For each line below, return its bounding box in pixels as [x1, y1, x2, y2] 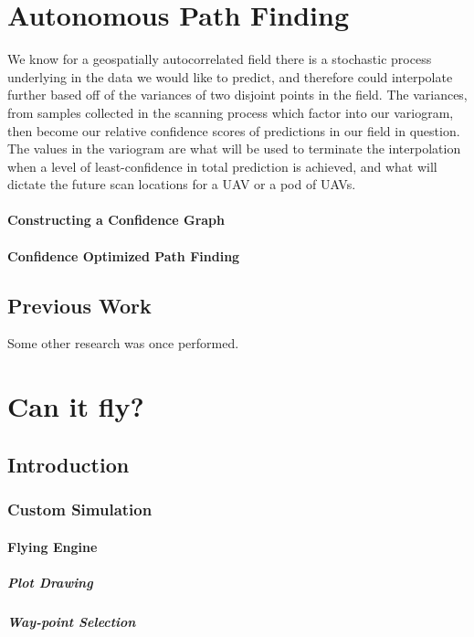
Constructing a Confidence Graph [7, 210, 225, 229]
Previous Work [7, 291, 152, 319]
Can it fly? [7, 388, 144, 425]
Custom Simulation [7, 498, 153, 521]
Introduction [7, 450, 130, 478]
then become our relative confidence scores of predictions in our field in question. [7, 121, 460, 140]
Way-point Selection [7, 611, 136, 631]
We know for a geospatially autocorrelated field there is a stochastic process [7, 49, 432, 69]
